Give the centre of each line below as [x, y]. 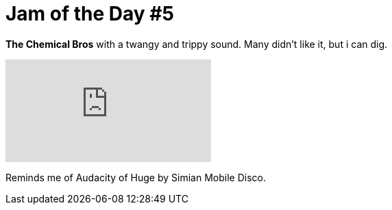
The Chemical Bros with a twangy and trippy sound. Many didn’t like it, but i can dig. [197, 44]
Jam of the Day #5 [90, 14]
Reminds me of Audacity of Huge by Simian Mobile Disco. [136, 177]
